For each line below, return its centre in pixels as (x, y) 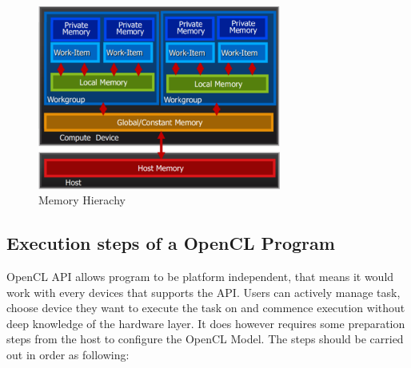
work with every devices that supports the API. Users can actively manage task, (204, 292)
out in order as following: (68, 354)
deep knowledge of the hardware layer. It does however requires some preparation (206, 323)
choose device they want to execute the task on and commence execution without (206, 308)
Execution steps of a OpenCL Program (171, 243)
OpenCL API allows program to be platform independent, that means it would (200, 276)
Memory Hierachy (82, 200)
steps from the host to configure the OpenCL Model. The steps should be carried (205, 339)
